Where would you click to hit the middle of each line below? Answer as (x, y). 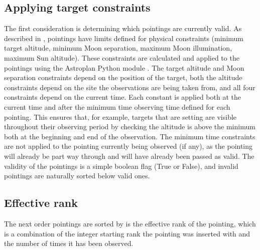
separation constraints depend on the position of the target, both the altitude (123, 77)
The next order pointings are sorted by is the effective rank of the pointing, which (130, 223)
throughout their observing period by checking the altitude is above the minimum (130, 127)
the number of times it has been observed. (69, 243)
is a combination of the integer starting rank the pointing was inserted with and (127, 233)
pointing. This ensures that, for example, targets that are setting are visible (120, 116)
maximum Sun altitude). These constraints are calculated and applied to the (122, 57)
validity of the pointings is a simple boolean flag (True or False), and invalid (121, 166)
